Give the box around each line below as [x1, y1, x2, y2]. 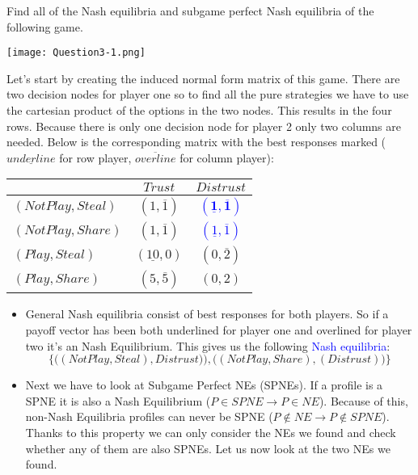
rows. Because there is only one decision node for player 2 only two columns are [6, 117, 401, 134]
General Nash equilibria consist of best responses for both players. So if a [25, 305, 389, 322]
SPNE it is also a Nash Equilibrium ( [25, 392, 211, 409]
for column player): [179, 149, 274, 166]
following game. [6, 18, 83, 35]
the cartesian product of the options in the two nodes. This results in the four [6, 102, 392, 119]
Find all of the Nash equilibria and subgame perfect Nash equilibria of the [6, 2, 374, 19]
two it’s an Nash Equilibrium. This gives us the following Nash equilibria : [25, 337, 391, 354]
